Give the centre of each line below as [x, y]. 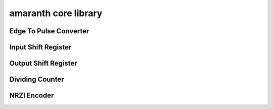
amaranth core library [56, 13]
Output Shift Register [43, 63]
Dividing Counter [37, 79]
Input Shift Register [40, 47]
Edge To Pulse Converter [49, 31]
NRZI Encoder [32, 96]
